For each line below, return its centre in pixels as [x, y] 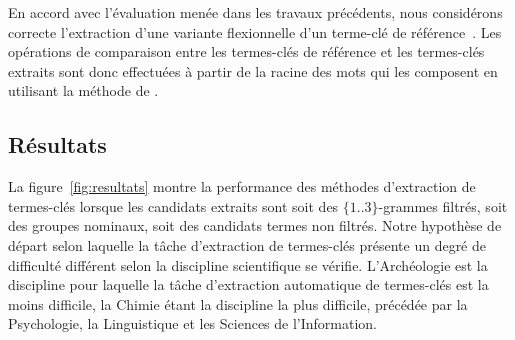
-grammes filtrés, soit [443, 205]
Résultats [57, 144]
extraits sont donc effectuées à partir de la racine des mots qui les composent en [253, 70]
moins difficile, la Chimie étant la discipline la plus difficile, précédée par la [238, 303]
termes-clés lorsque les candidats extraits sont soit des [173, 205]
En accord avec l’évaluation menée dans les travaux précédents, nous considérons [255, 12]
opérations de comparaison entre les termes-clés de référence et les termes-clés [246, 51]
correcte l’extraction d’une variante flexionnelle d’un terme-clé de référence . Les [255, 31]
